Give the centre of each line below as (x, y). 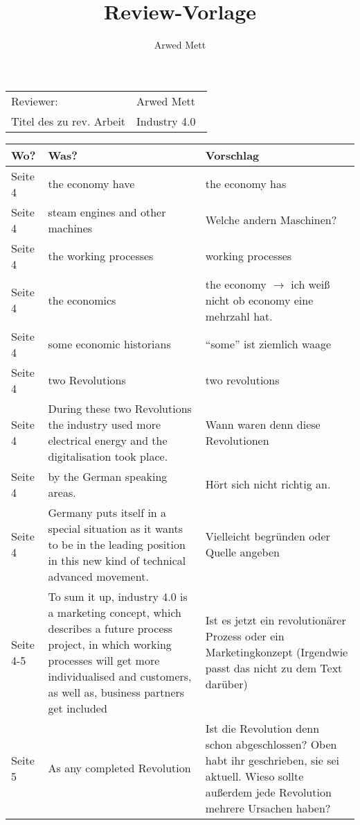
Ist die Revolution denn (262, 728)
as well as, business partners (116, 692)
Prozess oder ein (245, 636)
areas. (62, 492)
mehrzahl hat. (239, 316)
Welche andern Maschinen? (271, 220)
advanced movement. (98, 576)
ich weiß (310, 284)
